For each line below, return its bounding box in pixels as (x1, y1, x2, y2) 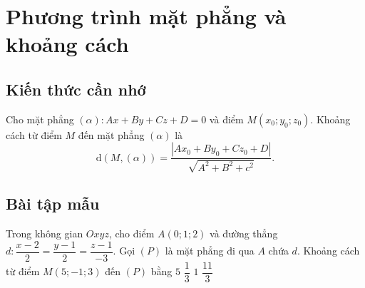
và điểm (209, 111, 244, 126)
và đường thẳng (210, 225, 278, 240)
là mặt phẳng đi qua (165, 243, 255, 258)
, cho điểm (108, 225, 155, 240)
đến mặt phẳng (78, 127, 145, 142)
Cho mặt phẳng (6, 111, 74, 126)
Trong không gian (6, 225, 83, 240)
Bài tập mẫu (6, 192, 100, 215)
